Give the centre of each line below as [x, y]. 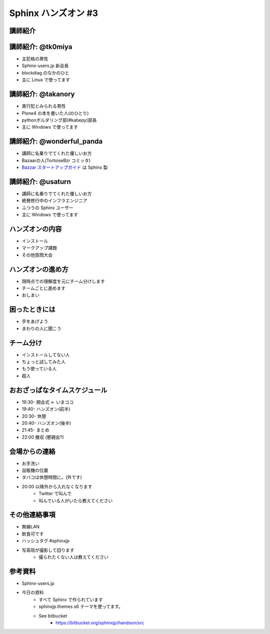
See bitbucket [53, 615]
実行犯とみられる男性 [44, 106]
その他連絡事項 [32, 515]
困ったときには [32, 310]
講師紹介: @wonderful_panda [56, 141]
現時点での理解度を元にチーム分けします [63, 281]
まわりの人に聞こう [41, 329]
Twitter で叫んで [55, 494]
